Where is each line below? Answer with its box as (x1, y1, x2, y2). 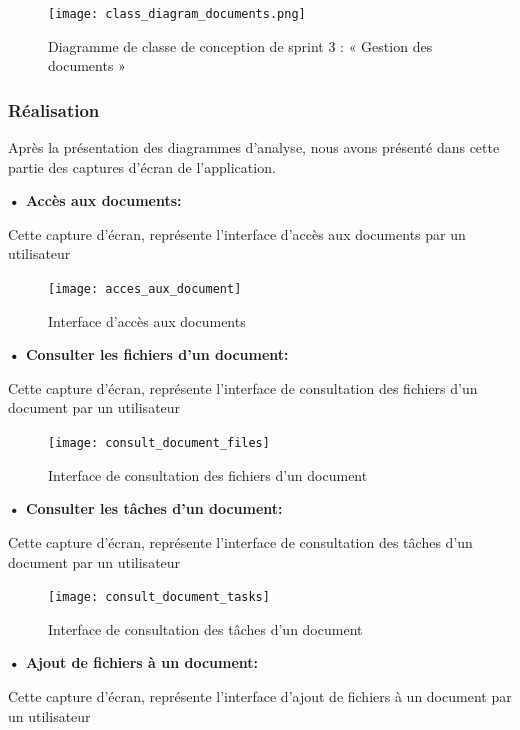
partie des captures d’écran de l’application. (8, 156, 276, 177)
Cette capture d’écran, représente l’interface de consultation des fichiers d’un (8, 377, 478, 398)
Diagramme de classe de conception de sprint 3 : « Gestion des (48, 35, 433, 56)
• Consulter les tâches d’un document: (8, 498, 283, 519)
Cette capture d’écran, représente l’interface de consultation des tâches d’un (8, 531, 473, 552)
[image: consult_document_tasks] (48, 590, 270, 605)
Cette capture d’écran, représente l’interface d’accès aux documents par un (8, 223, 466, 244)
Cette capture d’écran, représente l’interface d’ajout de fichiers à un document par (8, 685, 512, 706)
